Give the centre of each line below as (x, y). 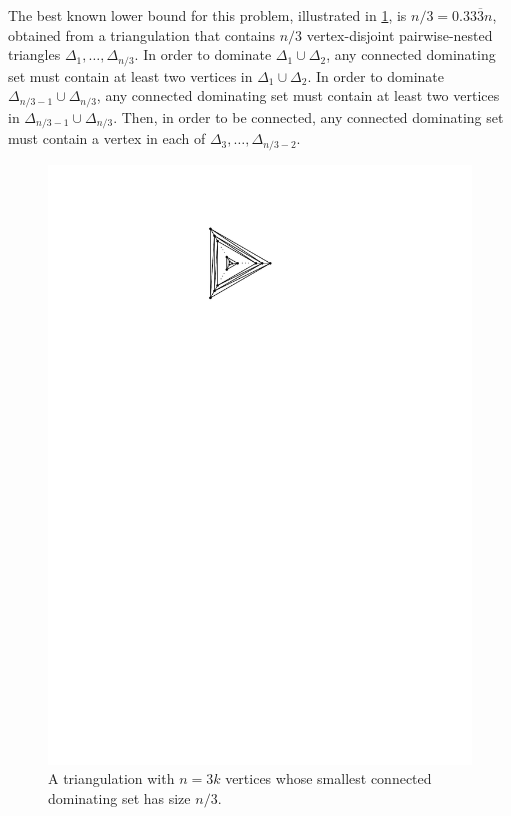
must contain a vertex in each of (107, 138)
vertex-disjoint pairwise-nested (399, 34)
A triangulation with (111, 778)
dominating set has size (119, 797)
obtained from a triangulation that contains (141, 34)
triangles (34, 54)
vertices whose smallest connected (328, 778)
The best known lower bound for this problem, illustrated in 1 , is (207, 15)
